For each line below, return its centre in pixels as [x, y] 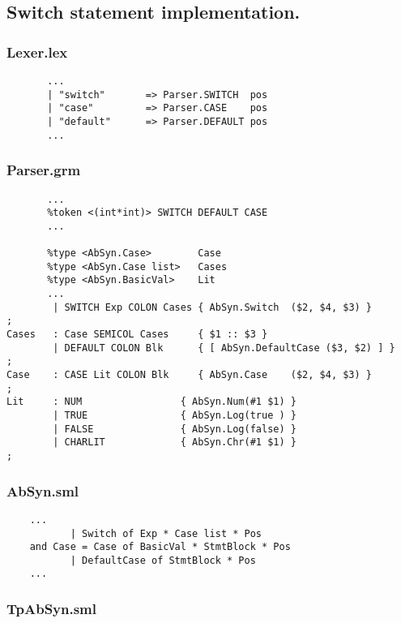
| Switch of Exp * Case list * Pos [166, 533]
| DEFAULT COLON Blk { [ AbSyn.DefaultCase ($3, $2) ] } [224, 348]
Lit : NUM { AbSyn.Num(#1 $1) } [151, 402]
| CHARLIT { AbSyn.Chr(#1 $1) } [175, 443]
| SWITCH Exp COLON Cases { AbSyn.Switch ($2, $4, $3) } [213, 307]
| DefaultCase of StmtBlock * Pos [163, 560]
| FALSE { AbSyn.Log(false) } [175, 429]
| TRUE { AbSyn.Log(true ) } [175, 415]
